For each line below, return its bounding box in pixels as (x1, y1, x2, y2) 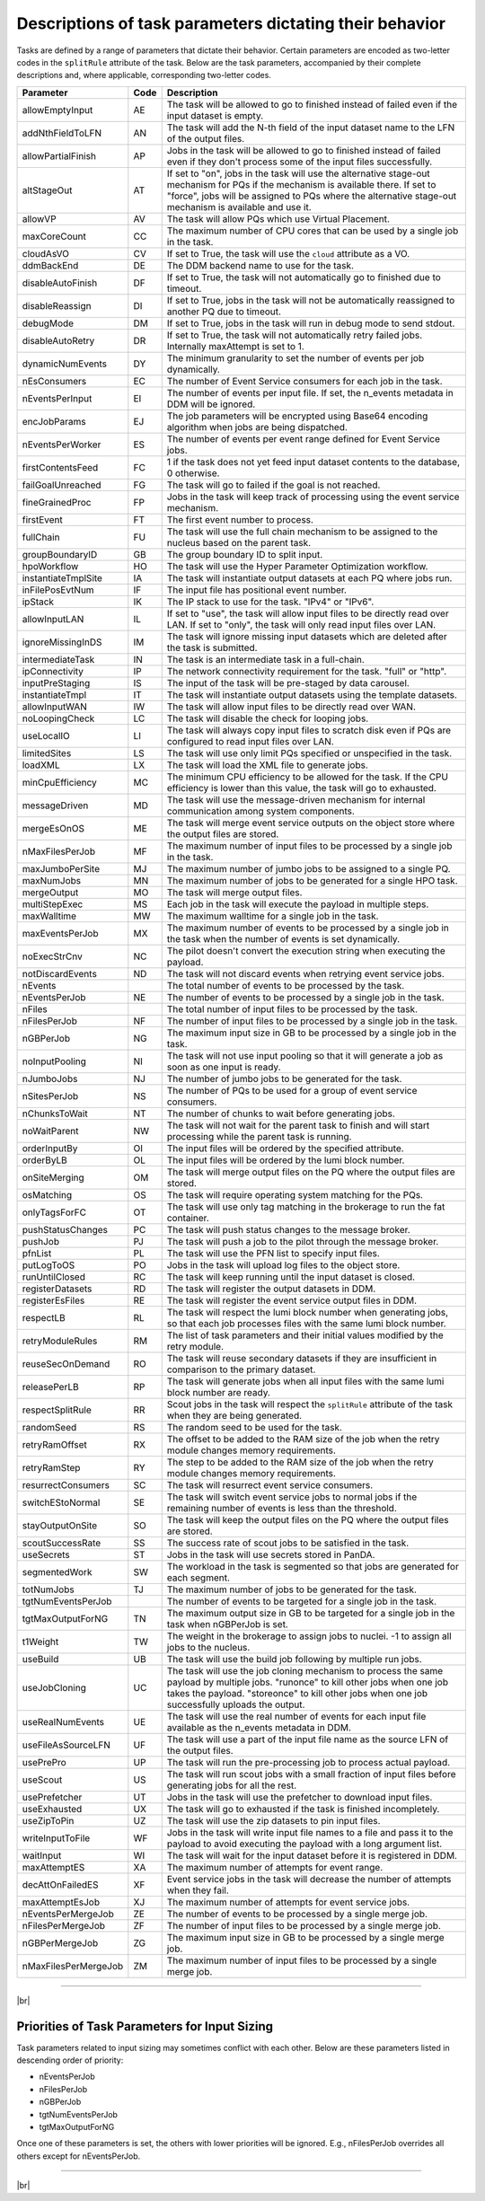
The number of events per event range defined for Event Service (166, 432, 440, 445)
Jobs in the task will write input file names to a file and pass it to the (166, 1826, 454, 1838)
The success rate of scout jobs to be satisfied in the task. (166, 1536, 410, 1549)
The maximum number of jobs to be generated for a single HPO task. (166, 874, 458, 886)
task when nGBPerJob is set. (166, 1617, 289, 1630)
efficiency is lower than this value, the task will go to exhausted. (166, 781, 437, 794)
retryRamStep (22, 1461, 81, 1474)
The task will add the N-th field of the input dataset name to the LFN (166, 121, 455, 134)
